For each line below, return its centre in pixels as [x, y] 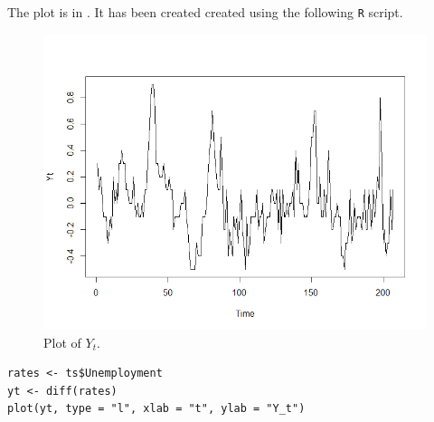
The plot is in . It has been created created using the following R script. [205, 12]
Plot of [62, 342]
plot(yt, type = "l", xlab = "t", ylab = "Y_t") [156, 409]
